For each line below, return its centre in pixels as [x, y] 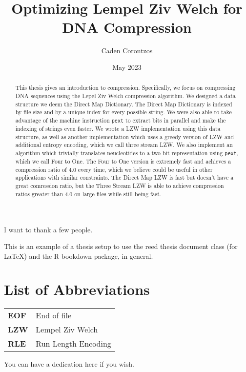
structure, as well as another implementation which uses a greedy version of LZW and [125, 136]
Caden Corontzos [127, 51]
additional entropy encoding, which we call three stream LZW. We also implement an [124, 145]
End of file [54, 315]
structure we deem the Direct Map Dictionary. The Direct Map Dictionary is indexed [124, 104]
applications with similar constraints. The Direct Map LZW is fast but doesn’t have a [124, 177]
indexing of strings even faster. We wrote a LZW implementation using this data [118, 129]
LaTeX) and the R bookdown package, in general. [79, 256]
